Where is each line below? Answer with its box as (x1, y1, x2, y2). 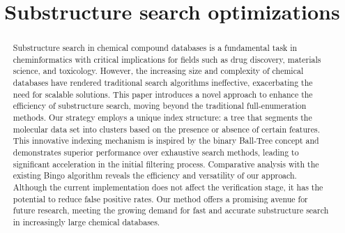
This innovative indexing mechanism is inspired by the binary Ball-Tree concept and (13, 135, 319, 146)
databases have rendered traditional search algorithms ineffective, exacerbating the (13, 77, 313, 89)
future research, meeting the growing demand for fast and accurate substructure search (13, 204, 329, 216)
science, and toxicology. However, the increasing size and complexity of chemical (13, 65, 304, 77)
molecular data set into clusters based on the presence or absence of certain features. (13, 123, 321, 135)
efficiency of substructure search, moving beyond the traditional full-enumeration (13, 100, 307, 112)
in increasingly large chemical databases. (13, 216, 160, 228)
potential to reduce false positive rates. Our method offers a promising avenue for (13, 193, 308, 204)
